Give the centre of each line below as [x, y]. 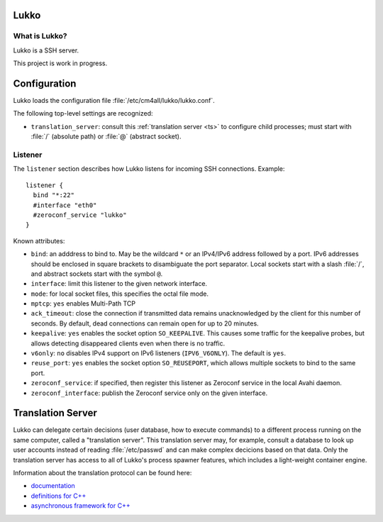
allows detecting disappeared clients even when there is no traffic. [128, 343]
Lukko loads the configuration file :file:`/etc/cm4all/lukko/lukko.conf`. [114, 101]
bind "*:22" [54, 195]
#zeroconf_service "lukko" [80, 215]
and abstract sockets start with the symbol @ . [97, 274]
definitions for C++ [59, 496]
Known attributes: [39, 240]
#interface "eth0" [65, 205]
